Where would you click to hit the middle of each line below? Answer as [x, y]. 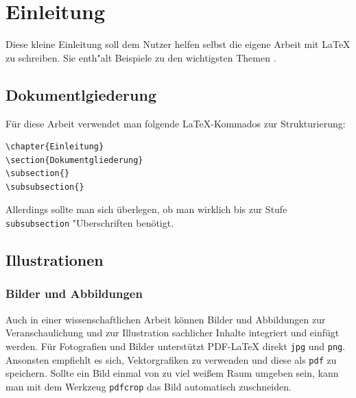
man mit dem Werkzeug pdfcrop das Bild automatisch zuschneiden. [149, 386]
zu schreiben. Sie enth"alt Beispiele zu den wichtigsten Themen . [141, 57]
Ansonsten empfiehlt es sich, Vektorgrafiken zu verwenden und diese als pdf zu [171, 359]
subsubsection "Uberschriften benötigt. [90, 223]
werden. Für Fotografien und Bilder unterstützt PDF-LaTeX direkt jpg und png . [176, 346]
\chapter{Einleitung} [55, 147]
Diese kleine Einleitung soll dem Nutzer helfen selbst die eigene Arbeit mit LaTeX [178, 44]
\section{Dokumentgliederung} [74, 160]
